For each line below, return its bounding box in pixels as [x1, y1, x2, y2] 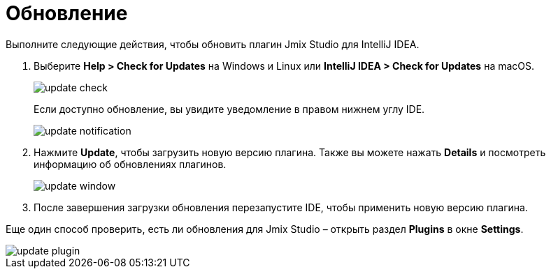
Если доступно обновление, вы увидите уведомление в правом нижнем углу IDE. [34, 102, 425, 115]
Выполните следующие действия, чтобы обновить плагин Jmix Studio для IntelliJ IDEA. [6, 38, 420, 50]
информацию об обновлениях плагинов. [34, 158, 227, 170]
